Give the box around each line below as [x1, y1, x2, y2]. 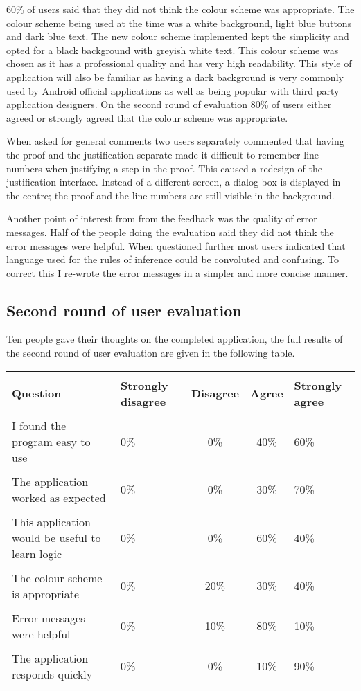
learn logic [12, 545, 62, 562]
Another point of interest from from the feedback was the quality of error [6, 211, 317, 226]
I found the [12, 417, 67, 433]
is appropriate [12, 585, 80, 602]
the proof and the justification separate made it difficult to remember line [6, 147, 319, 161]
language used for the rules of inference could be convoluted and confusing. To [6, 252, 339, 267]
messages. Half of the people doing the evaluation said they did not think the [6, 224, 334, 239]
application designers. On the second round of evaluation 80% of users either [6, 97, 332, 111]
